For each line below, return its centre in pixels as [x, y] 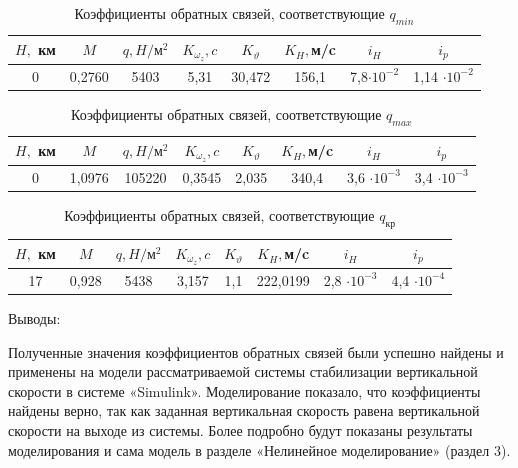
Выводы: [34, 318]
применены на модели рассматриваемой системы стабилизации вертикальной [243, 371]
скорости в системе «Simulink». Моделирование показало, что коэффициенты [244, 390]
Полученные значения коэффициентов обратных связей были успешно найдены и [256, 351]
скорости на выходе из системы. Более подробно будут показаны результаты [240, 429]
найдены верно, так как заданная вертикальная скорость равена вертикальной [244, 410]
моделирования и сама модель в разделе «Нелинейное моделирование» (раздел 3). [259, 449]
